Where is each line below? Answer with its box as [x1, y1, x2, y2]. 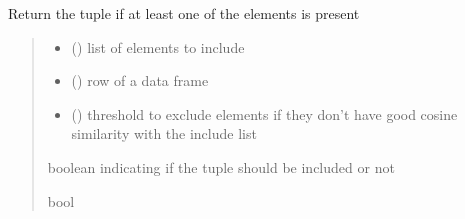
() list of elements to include [71, 36, 245, 57]
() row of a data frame [71, 70, 209, 91]
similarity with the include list [71, 123, 257, 144]
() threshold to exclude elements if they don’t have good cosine [71, 103, 458, 124]
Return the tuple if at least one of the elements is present [8, 3, 360, 23]
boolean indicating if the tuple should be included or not [47, 156, 395, 177]
